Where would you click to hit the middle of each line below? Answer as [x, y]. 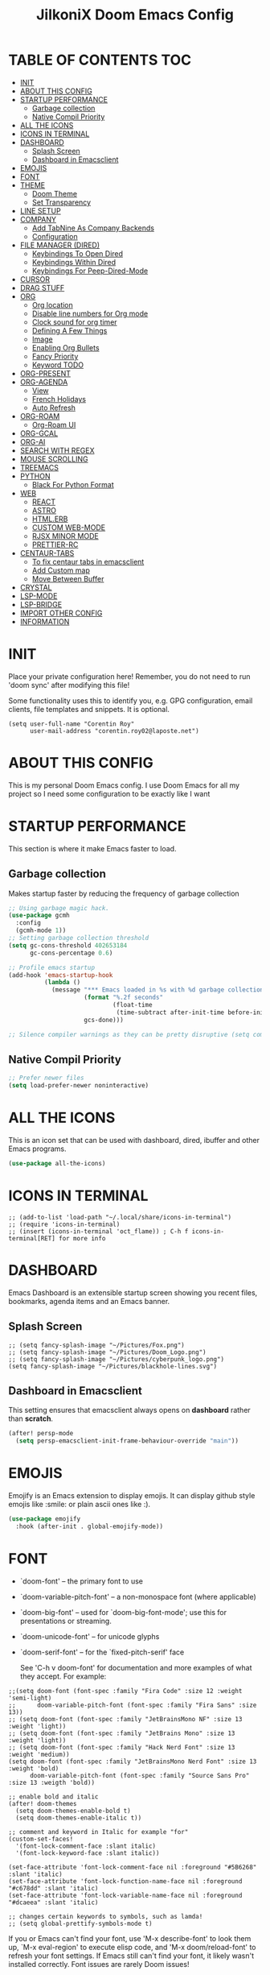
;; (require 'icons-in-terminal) [64, 1224]
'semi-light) [30, 1698]
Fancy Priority [55, 356]
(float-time [132, 1005]
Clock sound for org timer [75, 322]
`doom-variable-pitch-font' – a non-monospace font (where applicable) [138, 1596]
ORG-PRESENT [45, 373]
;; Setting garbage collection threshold [79, 938]
